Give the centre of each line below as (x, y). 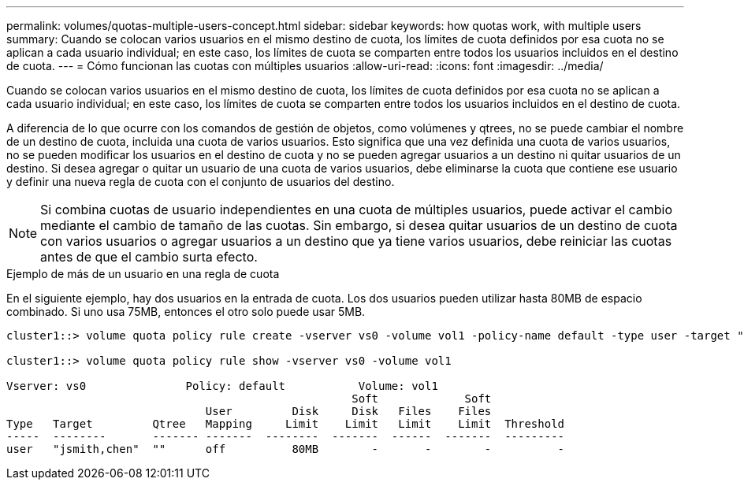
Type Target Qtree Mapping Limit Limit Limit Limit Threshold (286, 424)
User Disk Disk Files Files (348, 411)
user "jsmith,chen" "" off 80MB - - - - (286, 449)
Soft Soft (422, 399)
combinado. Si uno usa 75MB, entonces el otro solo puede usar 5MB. (186, 312)
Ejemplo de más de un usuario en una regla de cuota (143, 274)
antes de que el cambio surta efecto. (149, 257)
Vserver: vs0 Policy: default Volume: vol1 (222, 386)
